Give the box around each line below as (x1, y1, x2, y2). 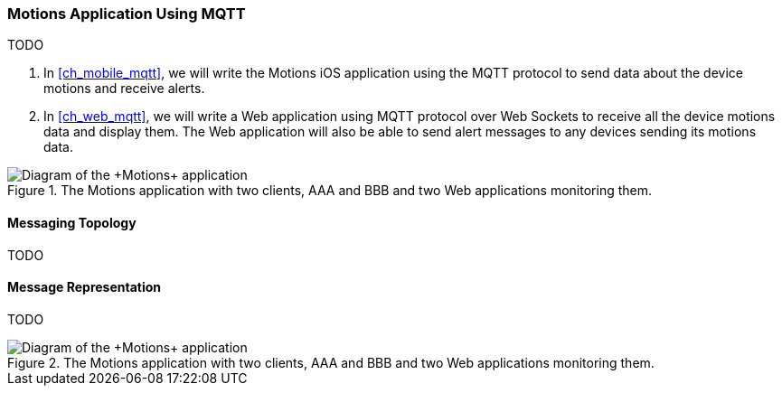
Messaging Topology (7, 214, 137, 230)
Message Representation (7, 279, 162, 295)
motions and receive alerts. (43, 80, 205, 97)
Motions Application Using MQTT (7, 5, 246, 23)
